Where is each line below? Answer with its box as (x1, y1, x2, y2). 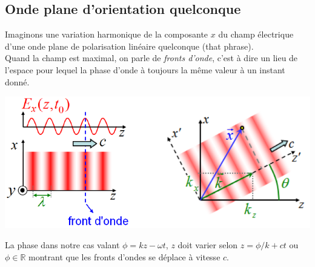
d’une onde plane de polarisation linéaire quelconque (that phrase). (5, 39, 254, 52)
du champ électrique (218, 28, 294, 41)
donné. (5, 75, 30, 88)
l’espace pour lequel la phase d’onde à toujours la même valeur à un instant (5, 63, 285, 76)
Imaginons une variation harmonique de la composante (5, 28, 208, 41)
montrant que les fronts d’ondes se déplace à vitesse (28, 250, 220, 263)
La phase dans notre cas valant (5, 239, 120, 251)
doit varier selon (177, 239, 238, 251)
